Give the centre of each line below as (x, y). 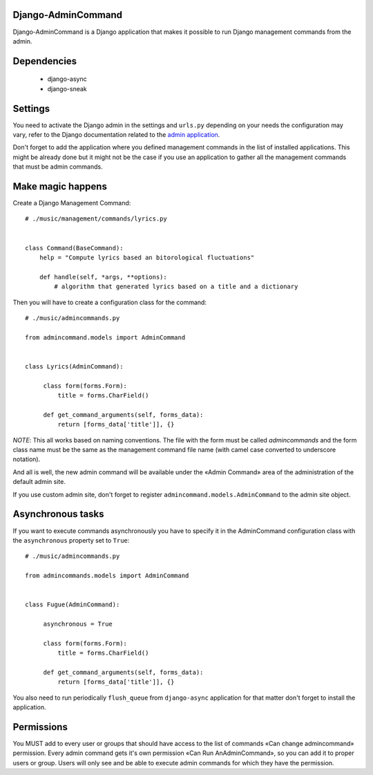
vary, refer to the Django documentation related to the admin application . (116, 134)
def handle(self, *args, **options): (103, 277)
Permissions (40, 727)
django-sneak (67, 88)
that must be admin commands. (58, 167)
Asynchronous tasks (58, 514)
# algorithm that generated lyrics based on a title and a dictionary (176, 287)
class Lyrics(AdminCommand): (74, 366)
